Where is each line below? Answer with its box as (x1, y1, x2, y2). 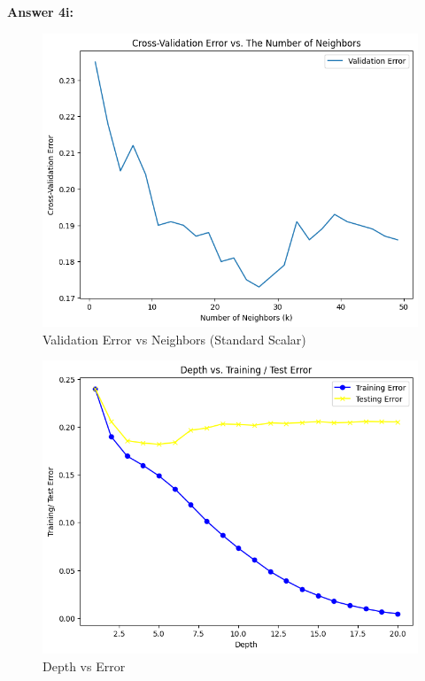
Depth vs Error (42, 657, 126, 675)
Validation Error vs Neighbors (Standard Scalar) (42, 329, 306, 348)
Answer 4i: (7, 3, 74, 20)
